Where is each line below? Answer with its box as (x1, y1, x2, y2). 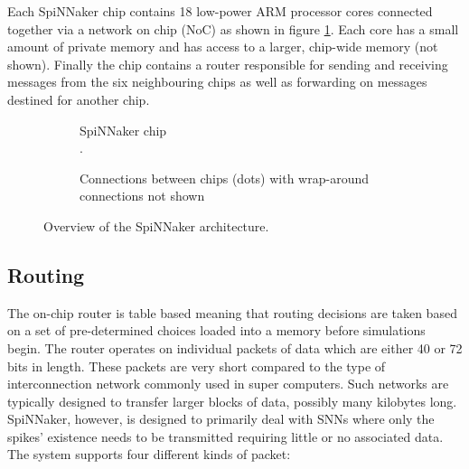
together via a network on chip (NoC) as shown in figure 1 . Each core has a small (7, 19, 459, 38)
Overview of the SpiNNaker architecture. (43, 216, 269, 235)
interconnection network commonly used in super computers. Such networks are (7, 374, 449, 393)
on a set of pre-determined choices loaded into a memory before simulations (7, 321, 426, 340)
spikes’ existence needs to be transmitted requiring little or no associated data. (7, 427, 444, 446)
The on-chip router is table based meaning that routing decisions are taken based (7, 303, 457, 322)
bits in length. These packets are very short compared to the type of (7, 356, 386, 375)
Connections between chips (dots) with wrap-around (80, 168, 369, 187)
